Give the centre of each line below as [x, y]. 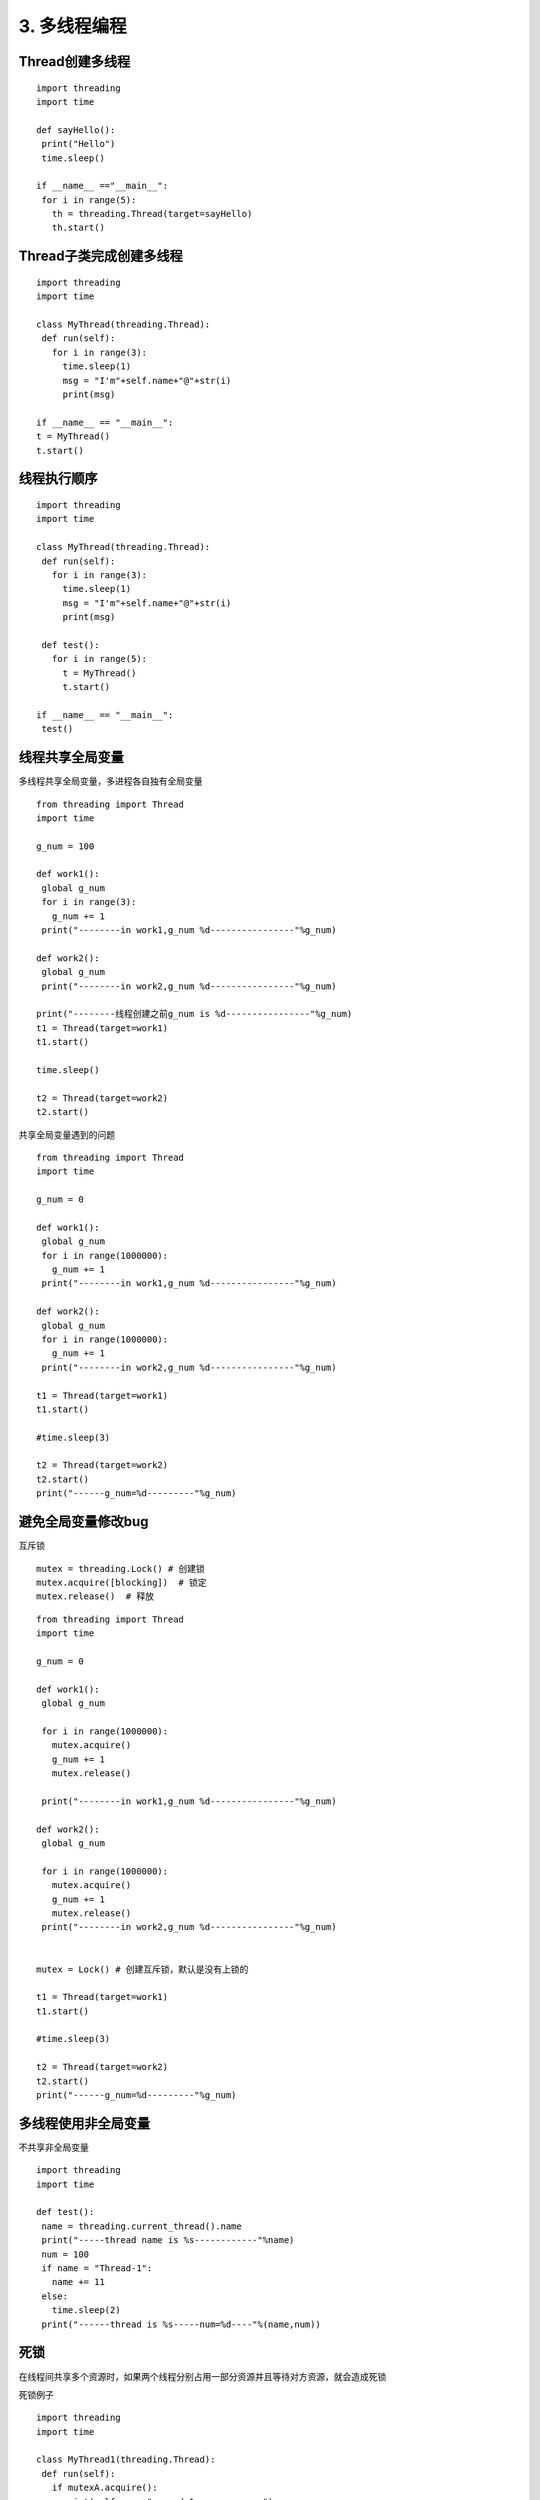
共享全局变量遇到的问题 [66, 1134]
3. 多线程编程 [72, 26]
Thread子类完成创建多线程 [101, 256]
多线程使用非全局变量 [84, 2123]
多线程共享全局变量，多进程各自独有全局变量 [110, 781]
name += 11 [78, 2282]
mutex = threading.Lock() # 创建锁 [120, 1568]
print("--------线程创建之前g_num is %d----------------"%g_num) [194, 1014]
